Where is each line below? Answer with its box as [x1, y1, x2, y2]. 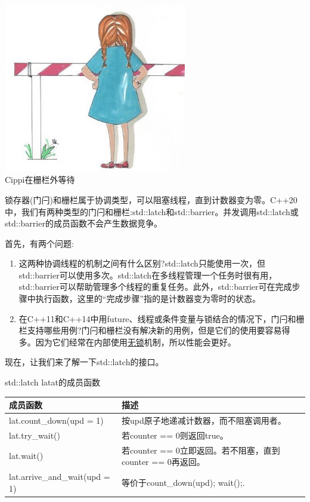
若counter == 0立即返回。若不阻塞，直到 [122, 443, 280, 456]
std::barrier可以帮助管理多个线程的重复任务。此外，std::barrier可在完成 [18, 280, 292, 293]
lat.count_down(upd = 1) [9, 414, 104, 426]
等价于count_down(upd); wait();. [122, 476, 245, 488]
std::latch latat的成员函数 [5, 376, 100, 388]
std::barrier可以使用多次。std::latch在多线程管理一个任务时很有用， [18, 268, 277, 281]
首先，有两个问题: [5, 237, 74, 249]
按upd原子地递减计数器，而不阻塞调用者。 [122, 414, 286, 426]
